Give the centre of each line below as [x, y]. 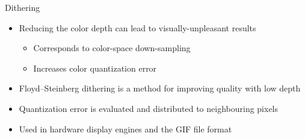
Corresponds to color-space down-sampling [112, 48]
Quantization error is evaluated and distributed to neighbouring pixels [149, 108]
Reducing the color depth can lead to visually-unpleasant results [137, 27]
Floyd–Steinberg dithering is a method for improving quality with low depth [160, 88]
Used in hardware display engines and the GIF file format [125, 128]
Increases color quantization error [95, 68]
